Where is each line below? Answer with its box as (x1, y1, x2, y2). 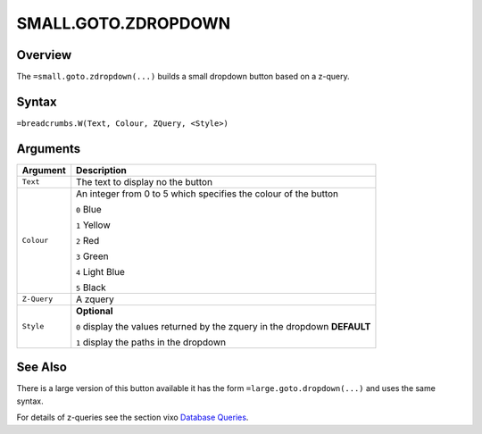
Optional (76, 305, 113, 317)
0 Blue (76, 203, 102, 215)
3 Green (76, 250, 109, 263)
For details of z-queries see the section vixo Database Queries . (16, 412, 249, 423)
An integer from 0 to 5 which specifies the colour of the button (76, 188, 339, 200)
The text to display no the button (76, 175, 213, 188)
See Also (16, 360, 67, 375)
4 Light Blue (76, 265, 125, 278)
